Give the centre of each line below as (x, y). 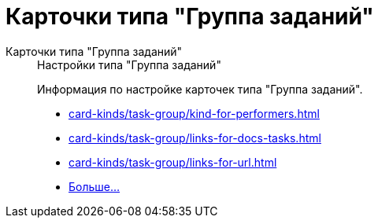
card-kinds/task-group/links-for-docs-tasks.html (195, 138)
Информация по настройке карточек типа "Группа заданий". (200, 89)
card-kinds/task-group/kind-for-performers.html (194, 113)
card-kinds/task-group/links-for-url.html (173, 162)
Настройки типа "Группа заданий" (129, 64)
